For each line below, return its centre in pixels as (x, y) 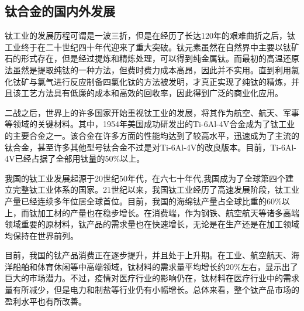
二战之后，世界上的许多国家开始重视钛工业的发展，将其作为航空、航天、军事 (152, 112)
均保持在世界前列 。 (42, 235)
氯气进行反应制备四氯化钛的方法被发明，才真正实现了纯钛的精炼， (164, 81)
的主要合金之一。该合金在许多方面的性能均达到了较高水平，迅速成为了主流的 (152, 135)
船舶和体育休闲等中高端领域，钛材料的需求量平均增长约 (119, 266)
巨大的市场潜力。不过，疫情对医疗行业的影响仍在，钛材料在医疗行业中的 (144, 278)
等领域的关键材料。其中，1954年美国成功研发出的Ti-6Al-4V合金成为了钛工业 (150, 124)
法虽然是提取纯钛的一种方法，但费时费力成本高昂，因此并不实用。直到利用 (148, 69)
